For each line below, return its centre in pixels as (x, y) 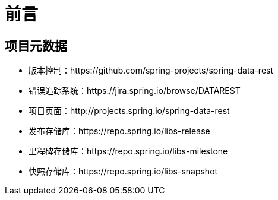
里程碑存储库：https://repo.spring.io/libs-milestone (128, 151)
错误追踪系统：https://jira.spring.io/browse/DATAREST (135, 91)
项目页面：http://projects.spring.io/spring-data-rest (129, 111)
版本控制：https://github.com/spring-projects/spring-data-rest (151, 71)
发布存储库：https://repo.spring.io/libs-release (119, 131)
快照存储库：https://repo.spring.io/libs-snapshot (123, 172)
